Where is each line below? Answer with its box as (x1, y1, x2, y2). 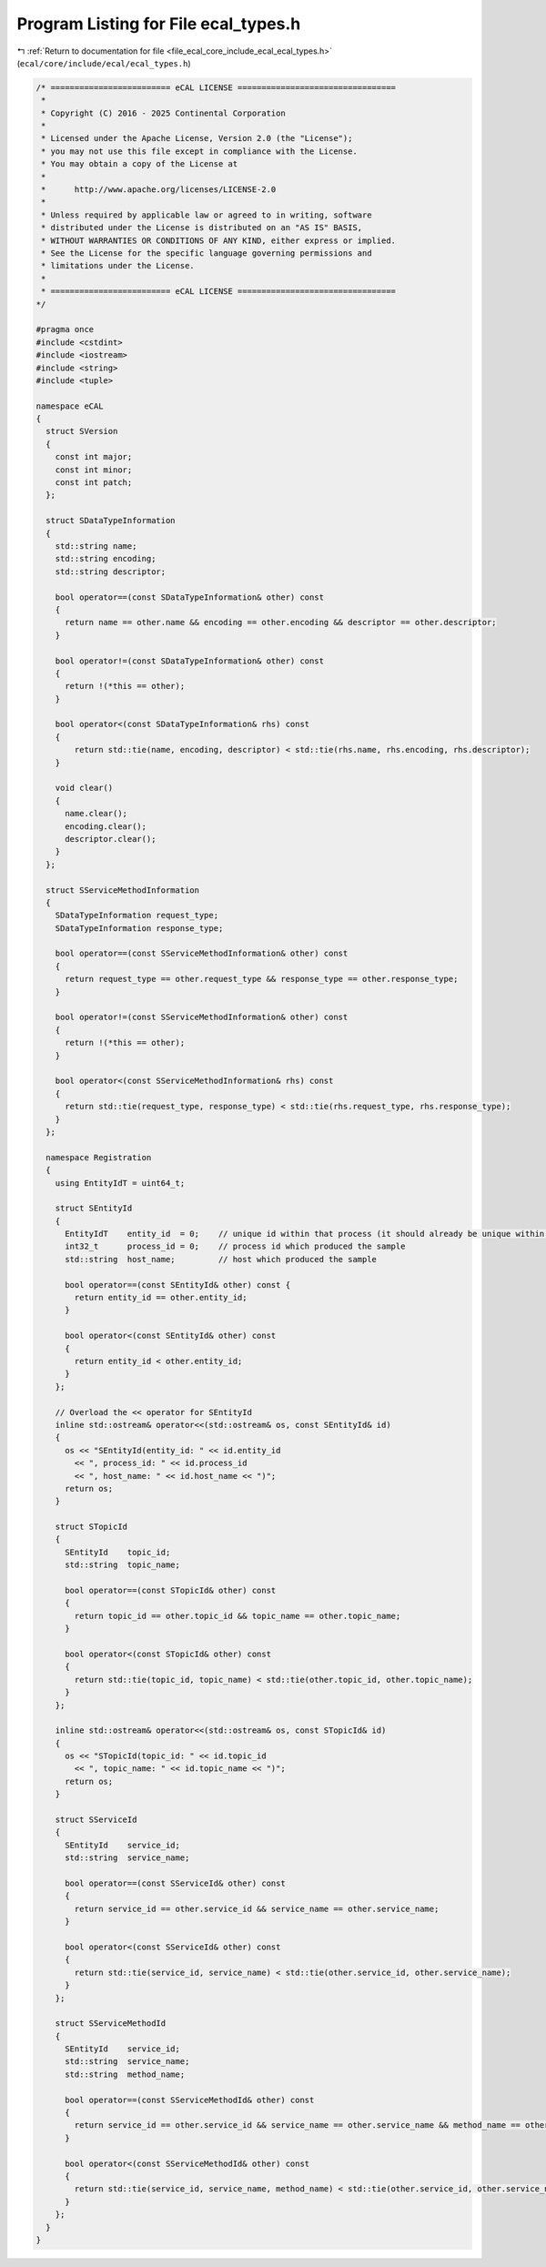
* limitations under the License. (41, 260, 195, 271)
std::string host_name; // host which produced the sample (65, 1254, 378, 1264)
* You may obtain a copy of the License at (41, 159, 238, 169)
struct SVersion (45, 426, 118, 437)
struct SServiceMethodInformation (45, 885, 200, 896)
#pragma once (35, 324, 95, 335)
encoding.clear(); (65, 821, 147, 832)
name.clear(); (65, 808, 127, 819)
